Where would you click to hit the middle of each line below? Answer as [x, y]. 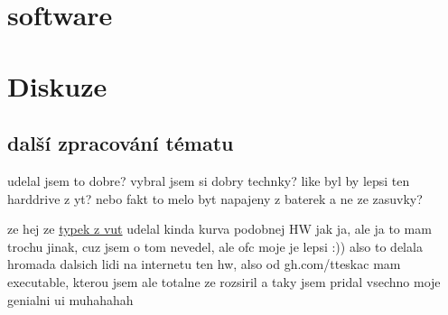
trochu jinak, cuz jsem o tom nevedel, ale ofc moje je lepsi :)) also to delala [215, 246]
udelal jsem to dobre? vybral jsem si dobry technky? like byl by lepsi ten [209, 180]
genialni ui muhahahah [70, 299]
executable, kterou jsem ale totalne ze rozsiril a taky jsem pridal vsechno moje [224, 281]
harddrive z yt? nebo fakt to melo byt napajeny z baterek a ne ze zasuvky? [215, 198]
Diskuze [57, 85]
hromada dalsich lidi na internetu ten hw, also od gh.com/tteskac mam [204, 264]
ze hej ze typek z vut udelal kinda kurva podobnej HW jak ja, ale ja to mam [219, 229]
